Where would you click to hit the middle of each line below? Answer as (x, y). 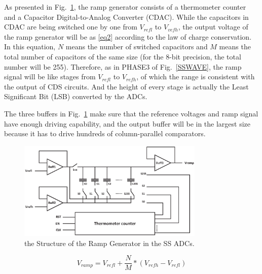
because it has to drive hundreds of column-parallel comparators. (105, 133)
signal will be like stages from (50, 77)
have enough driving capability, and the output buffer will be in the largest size (127, 123)
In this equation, (30, 47)
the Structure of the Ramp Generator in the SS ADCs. (109, 243)
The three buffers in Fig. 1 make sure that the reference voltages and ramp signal (131, 113)
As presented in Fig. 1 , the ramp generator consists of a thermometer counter (125, 7)
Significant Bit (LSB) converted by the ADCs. (76, 96)
